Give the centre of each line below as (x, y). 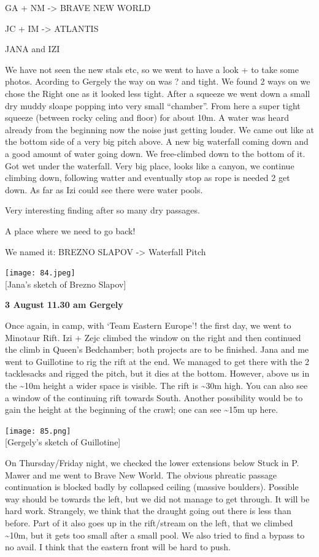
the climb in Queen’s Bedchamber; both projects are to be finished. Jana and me (157, 349)
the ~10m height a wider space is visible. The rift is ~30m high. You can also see (156, 385)
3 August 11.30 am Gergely (64, 305)
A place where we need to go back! (70, 230)
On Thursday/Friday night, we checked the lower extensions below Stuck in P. (152, 462)
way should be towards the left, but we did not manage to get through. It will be (157, 498)
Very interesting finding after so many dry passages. (102, 210)
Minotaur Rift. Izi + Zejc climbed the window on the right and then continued (153, 337)
